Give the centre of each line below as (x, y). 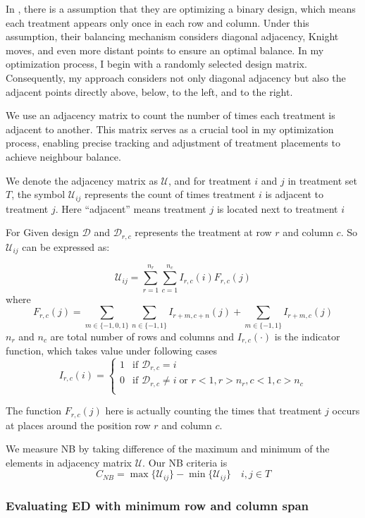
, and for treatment (210, 180)
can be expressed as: (66, 246)
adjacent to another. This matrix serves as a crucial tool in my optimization (170, 129)
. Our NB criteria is (185, 462)
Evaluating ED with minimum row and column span (157, 505)
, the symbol (38, 194)
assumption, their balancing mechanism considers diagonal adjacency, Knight (172, 36)
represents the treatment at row (203, 232)
